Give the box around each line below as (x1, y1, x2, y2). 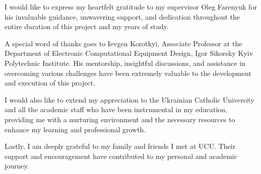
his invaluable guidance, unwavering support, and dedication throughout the (5, 11, 240, 22)
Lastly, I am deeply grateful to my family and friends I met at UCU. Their (5, 141, 236, 151)
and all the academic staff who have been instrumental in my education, (5, 104, 227, 115)
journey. (5, 160, 29, 171)
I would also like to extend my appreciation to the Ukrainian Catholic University (5, 94, 254, 105)
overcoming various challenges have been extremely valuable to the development (5, 67, 251, 78)
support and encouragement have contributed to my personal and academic (5, 150, 237, 161)
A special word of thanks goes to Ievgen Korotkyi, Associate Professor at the (5, 38, 242, 48)
